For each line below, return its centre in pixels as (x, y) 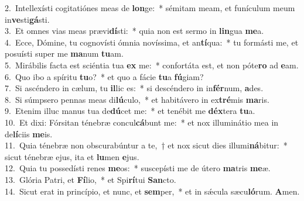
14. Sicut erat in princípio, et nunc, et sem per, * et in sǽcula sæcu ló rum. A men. (152, 191)
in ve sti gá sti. (27, 19)
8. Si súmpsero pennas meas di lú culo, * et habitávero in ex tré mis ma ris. (137, 99)
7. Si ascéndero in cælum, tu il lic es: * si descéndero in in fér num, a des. (134, 88)
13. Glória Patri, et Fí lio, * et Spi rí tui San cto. (90, 179)
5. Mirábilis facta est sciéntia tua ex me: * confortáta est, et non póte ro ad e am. (152, 65)
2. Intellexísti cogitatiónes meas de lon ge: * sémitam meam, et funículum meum (150, 8)
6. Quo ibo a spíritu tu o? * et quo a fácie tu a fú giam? (104, 76)
